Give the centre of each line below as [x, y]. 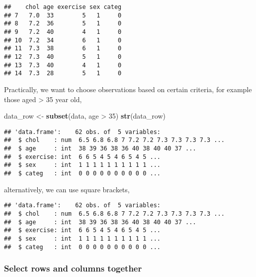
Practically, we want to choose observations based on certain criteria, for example [128, 89]
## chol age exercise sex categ [63, 7]
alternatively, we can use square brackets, [67, 189]
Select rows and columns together [73, 268]
